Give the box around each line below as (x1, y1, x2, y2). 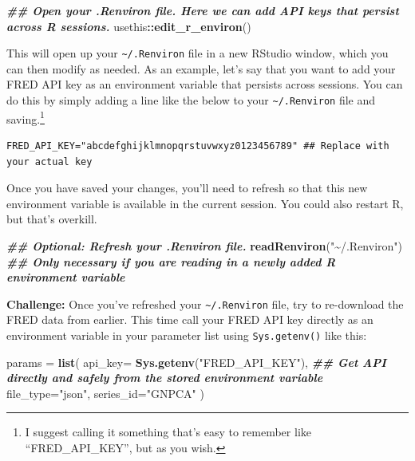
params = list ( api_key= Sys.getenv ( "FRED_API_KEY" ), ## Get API (6, 353, 386, 370)
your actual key (6, 156, 93, 167)
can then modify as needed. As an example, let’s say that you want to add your (6, 60, 396, 77)
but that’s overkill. (6, 211, 97, 227)
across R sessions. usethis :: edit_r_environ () (6, 18, 251, 34)
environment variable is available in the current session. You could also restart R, (6, 195, 404, 211)
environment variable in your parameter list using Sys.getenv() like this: (6, 326, 367, 343)
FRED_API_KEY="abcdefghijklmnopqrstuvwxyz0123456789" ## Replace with (6, 140, 389, 152)
